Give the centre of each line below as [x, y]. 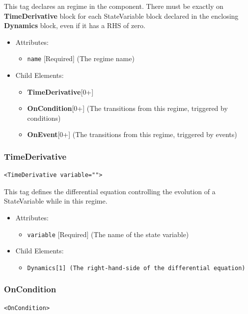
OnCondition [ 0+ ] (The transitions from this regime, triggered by [127, 108]
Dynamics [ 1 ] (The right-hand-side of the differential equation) [136, 268]
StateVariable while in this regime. [56, 201]
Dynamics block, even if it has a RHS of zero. [75, 25]
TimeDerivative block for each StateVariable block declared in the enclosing [121, 16]
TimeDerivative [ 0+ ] [60, 91]
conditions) [44, 118]
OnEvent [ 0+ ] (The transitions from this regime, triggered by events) [132, 134]
